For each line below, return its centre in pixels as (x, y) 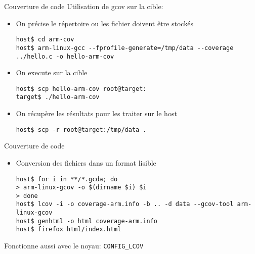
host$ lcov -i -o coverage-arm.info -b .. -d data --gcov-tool (125, 204)
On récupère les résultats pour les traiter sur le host (96, 113)
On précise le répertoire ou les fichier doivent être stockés (104, 23)
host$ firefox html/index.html (69, 230)
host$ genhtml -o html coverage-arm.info (87, 221)
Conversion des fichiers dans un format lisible (86, 162)
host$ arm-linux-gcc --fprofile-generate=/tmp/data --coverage (125, 48)
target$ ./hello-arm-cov (58, 97)
